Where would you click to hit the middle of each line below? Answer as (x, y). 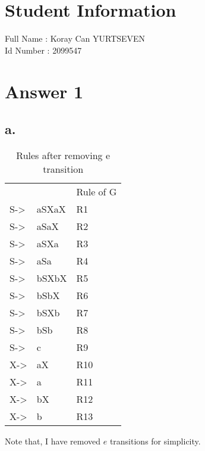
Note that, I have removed (53, 441)
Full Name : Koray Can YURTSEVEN (75, 38)
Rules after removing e (63, 155)
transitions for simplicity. (155, 441)
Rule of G (97, 191)
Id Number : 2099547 (43, 50)
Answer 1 (44, 91)
